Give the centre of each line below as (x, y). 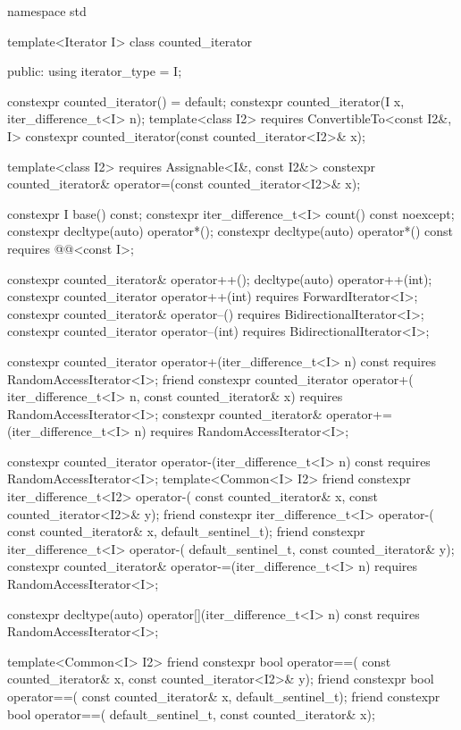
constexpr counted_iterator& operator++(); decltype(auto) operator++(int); (220, 278)
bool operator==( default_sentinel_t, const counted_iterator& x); (191, 713)
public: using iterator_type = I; (95, 71)
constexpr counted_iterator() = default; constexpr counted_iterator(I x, (206, 101)
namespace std (47, 11)
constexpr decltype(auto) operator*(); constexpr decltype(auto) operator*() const (230, 231)
